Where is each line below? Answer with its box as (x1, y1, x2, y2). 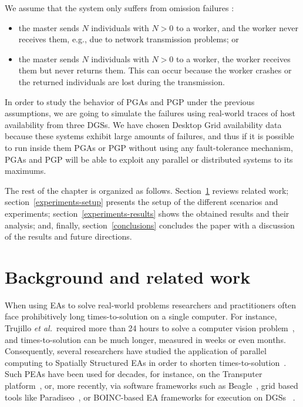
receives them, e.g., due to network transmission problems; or (18, 33, 239, 45)
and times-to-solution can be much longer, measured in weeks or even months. (5, 333, 286, 345)
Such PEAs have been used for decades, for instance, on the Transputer (5, 368, 262, 380)
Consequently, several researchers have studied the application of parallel (5, 345, 267, 357)
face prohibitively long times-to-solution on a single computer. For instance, (5, 310, 277, 322)
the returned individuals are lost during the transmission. (18, 75, 225, 88)
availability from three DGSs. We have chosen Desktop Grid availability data (5, 118, 282, 130)
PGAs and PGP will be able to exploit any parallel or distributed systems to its (5, 153, 293, 165)
